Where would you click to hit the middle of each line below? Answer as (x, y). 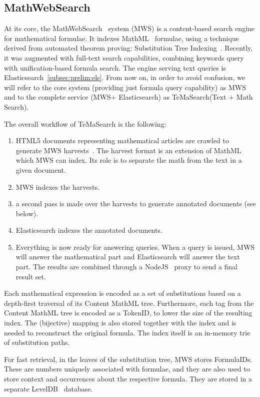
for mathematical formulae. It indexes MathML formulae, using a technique (121, 38)
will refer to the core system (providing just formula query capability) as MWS (125, 87)
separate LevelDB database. (48, 388)
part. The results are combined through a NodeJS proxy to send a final (127, 267)
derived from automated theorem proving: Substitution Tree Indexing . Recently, (128, 48)
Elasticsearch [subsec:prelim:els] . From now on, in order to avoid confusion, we (125, 77)
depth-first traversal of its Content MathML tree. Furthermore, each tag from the (129, 303)
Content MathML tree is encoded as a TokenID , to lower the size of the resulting (128, 313)
